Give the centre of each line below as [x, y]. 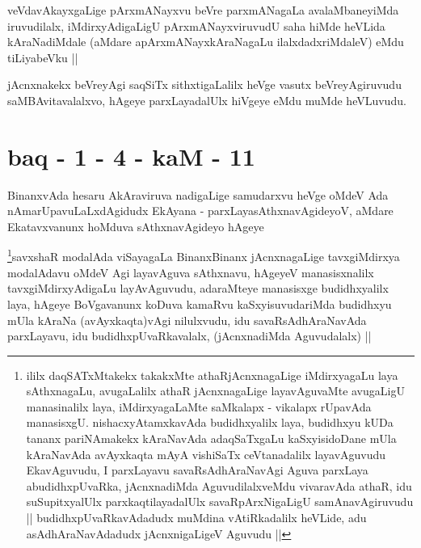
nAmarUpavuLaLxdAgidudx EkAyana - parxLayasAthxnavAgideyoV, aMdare [200, 211]
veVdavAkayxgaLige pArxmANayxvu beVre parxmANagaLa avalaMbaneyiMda [203, 10]
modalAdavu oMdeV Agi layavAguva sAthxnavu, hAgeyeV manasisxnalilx [191, 272]
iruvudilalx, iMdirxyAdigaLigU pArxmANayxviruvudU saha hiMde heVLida [196, 25]
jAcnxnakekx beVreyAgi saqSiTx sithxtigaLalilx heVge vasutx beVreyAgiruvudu [204, 84]
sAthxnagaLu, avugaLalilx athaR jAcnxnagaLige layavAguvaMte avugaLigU [215, 391]
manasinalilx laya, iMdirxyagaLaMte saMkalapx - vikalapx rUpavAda [199, 406]
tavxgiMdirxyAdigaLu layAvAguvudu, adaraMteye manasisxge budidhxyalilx [198, 288]
